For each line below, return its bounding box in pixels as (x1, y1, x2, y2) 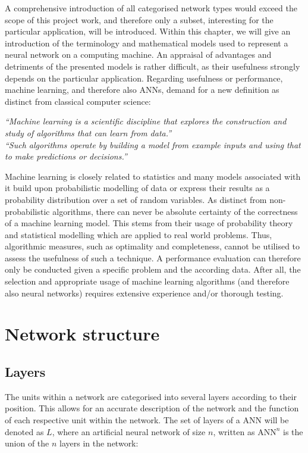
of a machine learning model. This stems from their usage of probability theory (5, 217, 293, 229)
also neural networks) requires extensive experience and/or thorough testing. (5, 286, 284, 299)
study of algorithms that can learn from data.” (5, 126, 172, 139)
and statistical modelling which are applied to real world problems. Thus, (5, 228, 272, 240)
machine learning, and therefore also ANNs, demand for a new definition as (5, 83, 279, 96)
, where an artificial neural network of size (52, 425, 206, 438)
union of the (5, 437, 49, 449)
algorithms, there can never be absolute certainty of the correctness (52, 205, 298, 217)
